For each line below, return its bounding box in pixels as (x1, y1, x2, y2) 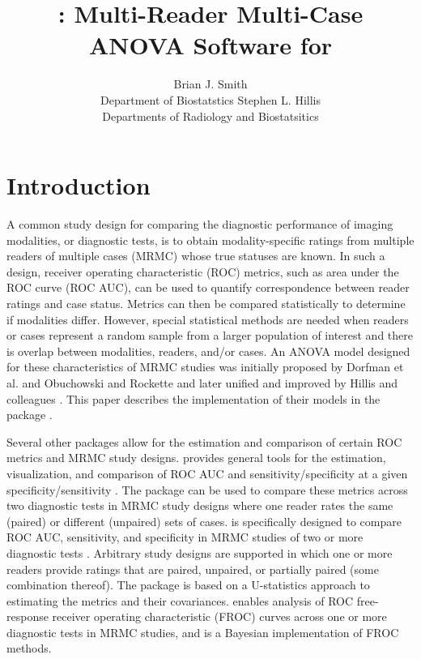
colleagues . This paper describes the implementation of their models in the (6, 390, 381, 407)
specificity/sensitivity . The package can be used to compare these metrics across (6, 481, 408, 498)
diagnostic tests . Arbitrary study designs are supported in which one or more (6, 544, 393, 561)
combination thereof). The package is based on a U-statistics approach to (6, 576, 370, 593)
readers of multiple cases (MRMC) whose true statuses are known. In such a (6, 247, 385, 264)
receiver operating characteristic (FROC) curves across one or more (52, 608, 387, 625)
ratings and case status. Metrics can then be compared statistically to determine (6, 295, 406, 311)
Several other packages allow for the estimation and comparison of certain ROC (6, 433, 402, 450)
